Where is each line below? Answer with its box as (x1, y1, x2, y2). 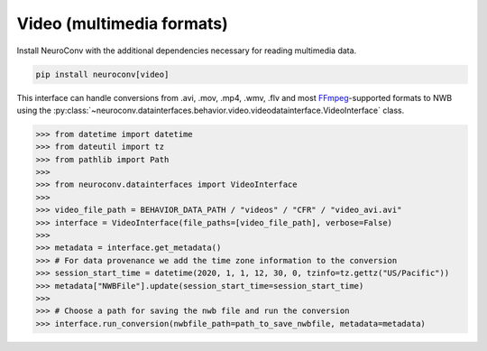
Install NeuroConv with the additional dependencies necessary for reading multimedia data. (16, 45, 357, 56)
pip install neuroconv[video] (35, 69, 170, 79)
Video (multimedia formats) (16, 14, 229, 33)
